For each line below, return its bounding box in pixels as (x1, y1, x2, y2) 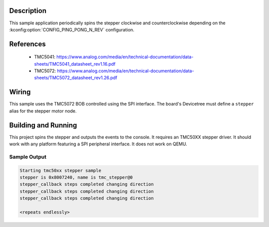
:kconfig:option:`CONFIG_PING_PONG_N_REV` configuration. (9, 26, 134, 32)
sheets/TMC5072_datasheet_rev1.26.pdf (34, 75, 118, 81)
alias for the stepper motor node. (9, 108, 77, 114)
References (9, 40, 46, 48)
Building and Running (9, 121, 77, 129)
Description (9, 6, 47, 15)
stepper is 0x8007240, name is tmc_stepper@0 (19, 175, 133, 180)
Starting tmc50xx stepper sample (19, 167, 102, 173)
